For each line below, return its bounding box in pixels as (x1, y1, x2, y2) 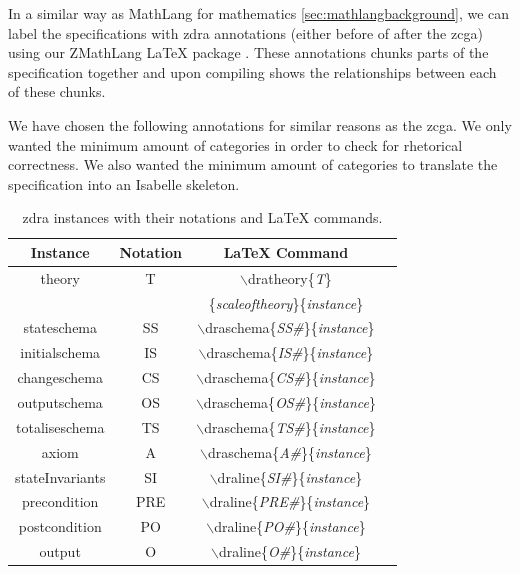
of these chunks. (8, 81, 106, 102)
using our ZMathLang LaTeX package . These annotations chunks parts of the (8, 42, 489, 63)
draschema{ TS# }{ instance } (204, 416, 376, 437)
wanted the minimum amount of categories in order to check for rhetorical (8, 134, 463, 155)
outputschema (17, 392, 103, 412)
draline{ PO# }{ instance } (214, 516, 366, 537)
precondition (22, 491, 99, 512)
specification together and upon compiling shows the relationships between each (8, 61, 497, 82)
